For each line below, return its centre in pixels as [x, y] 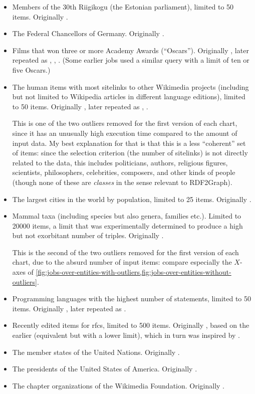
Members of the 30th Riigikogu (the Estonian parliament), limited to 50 [123, 7]
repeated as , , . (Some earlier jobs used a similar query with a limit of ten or [131, 60]
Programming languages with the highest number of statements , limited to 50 [132, 299]
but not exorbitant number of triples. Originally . [88, 235]
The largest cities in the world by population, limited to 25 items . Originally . [132, 199]
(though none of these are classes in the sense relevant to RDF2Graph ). [122, 182]
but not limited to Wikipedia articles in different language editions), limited [129, 96]
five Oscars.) [31, 69]
